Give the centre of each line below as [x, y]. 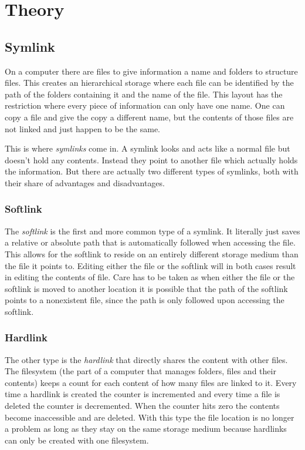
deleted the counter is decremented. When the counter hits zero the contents [142, 406]
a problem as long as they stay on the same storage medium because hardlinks [146, 429]
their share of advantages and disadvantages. [85, 182]
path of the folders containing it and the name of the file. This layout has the [144, 94]
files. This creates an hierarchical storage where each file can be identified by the [149, 83]
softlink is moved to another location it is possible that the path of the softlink [146, 288]
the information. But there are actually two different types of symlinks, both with [152, 171]
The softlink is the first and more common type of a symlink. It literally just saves [152, 231]
